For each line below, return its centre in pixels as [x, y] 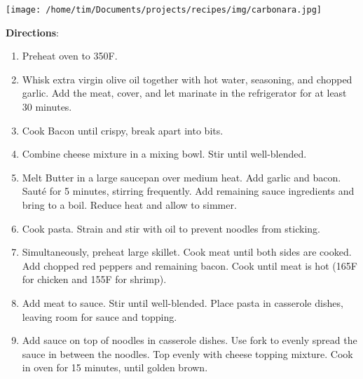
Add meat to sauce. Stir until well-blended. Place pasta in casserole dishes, [183, 302]
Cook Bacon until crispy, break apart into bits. [123, 130]
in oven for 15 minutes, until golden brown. [115, 367]
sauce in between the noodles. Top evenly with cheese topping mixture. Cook [187, 353]
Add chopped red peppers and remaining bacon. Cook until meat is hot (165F [190, 265]
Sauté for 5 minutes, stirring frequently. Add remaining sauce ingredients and [188, 191]
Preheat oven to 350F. [70, 56]
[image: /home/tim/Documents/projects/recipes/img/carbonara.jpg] [164, 10]
